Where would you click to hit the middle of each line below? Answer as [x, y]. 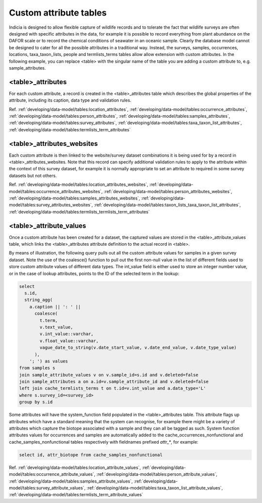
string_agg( [39, 300]
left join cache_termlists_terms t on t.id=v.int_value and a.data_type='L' [113, 388]
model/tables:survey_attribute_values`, [47, 488]
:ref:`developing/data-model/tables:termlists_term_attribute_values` [76, 495]
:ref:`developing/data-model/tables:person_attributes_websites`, [168, 191]
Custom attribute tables [58, 13]
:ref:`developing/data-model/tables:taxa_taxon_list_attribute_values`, [155, 488]
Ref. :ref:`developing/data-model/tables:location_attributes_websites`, [79, 184]
